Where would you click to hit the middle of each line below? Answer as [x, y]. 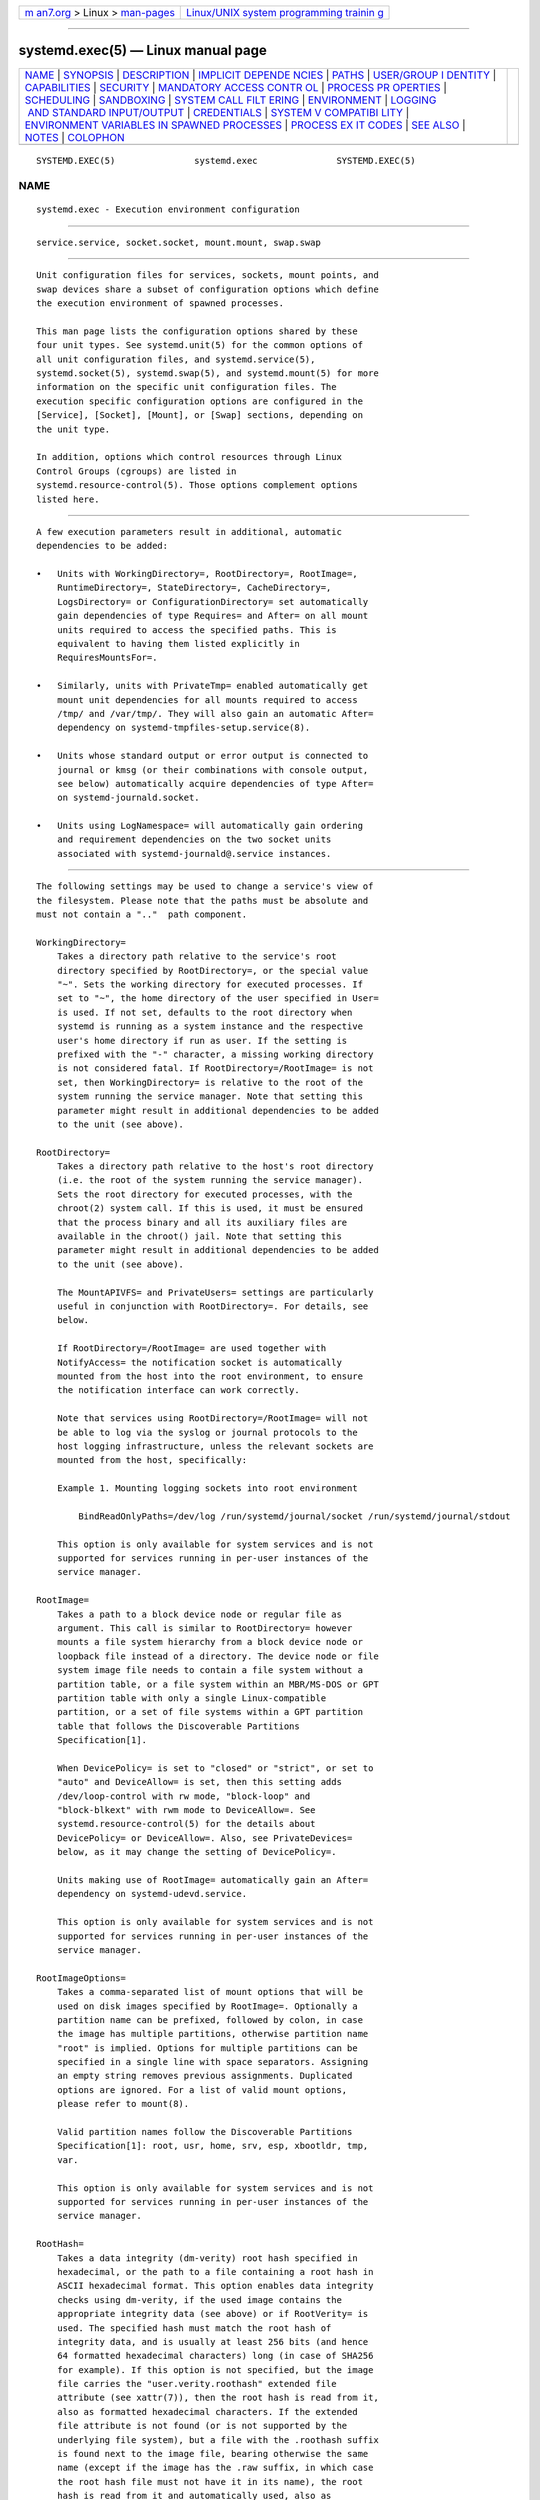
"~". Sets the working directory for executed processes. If [210, 984]
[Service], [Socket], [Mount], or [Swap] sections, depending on [200, 415]
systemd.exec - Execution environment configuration [168, 209]
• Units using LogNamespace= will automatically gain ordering [200, 826]
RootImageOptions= [81, 1978]
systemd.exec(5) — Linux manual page [142, 50]
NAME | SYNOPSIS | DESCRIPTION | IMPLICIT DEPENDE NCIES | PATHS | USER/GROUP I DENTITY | [260, 75]
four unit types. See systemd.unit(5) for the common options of [200, 345]
